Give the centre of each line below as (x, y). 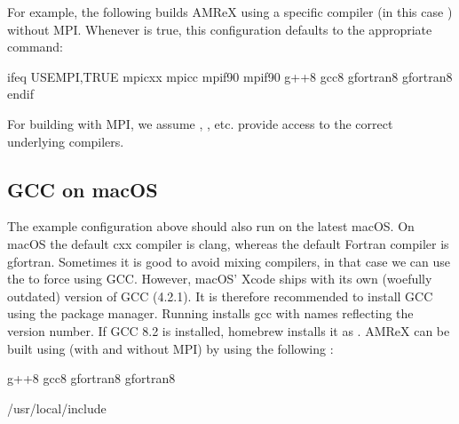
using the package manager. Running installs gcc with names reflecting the (210, 313)
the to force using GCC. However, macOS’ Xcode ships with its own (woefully (220, 279)
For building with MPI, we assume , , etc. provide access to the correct (200, 123)
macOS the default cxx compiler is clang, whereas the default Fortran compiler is (228, 243)
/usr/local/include (57, 408)
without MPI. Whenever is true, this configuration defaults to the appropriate (220, 29)
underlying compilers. (66, 141)
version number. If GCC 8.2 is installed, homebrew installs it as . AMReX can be (229, 330)
